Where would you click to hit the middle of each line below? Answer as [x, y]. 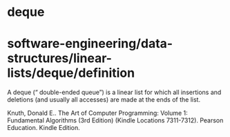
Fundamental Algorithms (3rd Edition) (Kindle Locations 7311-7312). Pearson [115, 120]
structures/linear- [60, 58]
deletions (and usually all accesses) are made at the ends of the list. [104, 100]
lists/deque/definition [71, 73]
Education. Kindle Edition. [44, 128]
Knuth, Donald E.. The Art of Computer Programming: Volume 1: [97, 113]
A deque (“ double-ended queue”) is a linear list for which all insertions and [114, 92]
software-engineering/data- [90, 44]
